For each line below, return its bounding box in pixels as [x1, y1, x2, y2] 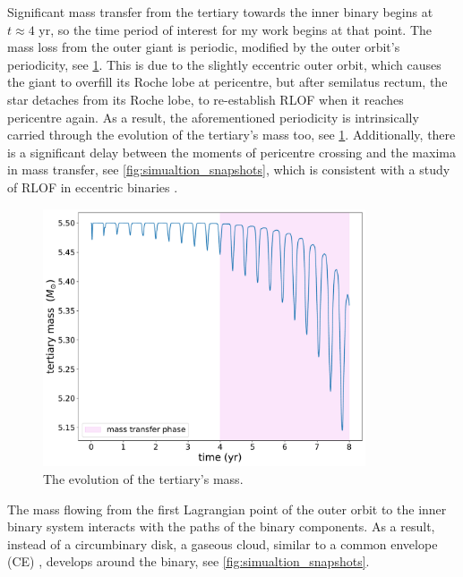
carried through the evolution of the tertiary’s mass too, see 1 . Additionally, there [7, 125, 456, 144]
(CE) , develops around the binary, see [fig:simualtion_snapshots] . [7, 552, 370, 571]
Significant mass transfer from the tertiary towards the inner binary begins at [7, 3, 433, 21]
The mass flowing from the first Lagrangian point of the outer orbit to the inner [7, 499, 447, 518]
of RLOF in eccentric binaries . [7, 177, 178, 196]
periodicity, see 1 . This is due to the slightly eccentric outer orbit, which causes [7, 55, 442, 73]
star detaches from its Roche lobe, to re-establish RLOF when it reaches [7, 89, 404, 108]
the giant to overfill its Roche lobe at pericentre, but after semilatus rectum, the [7, 72, 448, 91]
